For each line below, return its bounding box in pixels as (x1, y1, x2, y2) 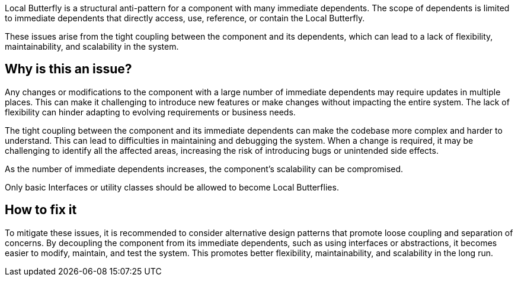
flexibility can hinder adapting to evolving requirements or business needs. (5, 106, 296, 117)
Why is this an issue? (5, 62, 132, 77)
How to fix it (5, 202, 77, 218)
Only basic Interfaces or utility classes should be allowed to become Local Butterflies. (5, 182, 339, 192)
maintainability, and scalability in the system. (5, 41, 179, 51)
